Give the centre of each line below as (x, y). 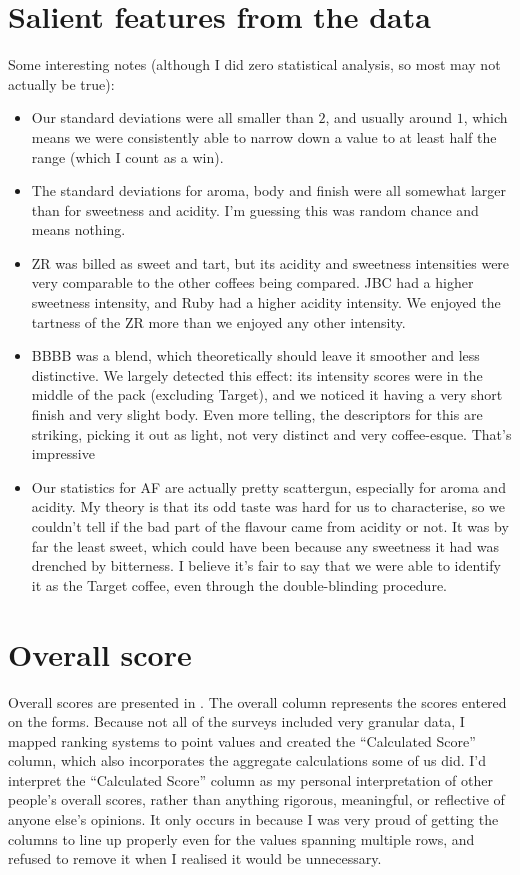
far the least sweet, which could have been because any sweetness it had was (265, 545)
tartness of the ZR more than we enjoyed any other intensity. (218, 321)
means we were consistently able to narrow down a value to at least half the (264, 136)
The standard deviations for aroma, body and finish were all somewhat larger (269, 190)
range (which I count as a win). (127, 156)
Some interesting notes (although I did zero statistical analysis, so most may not (254, 64)
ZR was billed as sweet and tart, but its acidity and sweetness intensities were (270, 262)
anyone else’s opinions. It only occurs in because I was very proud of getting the (253, 819)
